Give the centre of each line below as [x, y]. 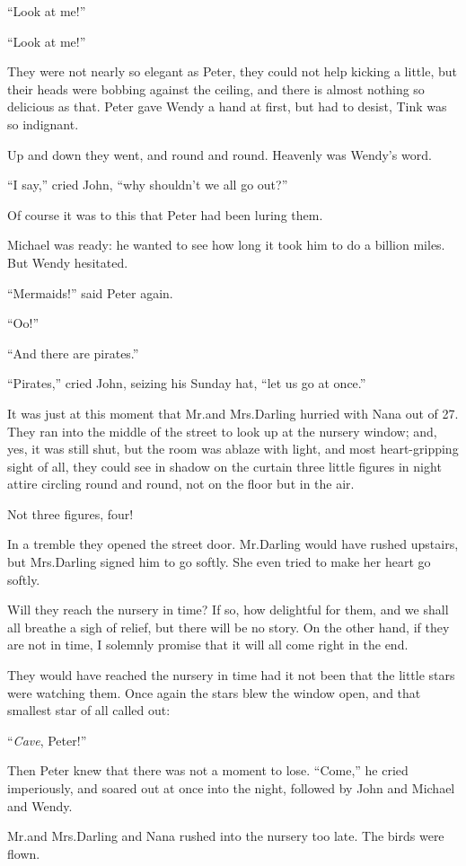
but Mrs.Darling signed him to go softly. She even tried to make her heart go [219, 562]
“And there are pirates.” [73, 353]
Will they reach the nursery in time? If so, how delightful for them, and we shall [228, 610]
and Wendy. [40, 805]
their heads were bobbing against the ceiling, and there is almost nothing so [216, 88]
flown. [24, 853]
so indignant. [43, 124]
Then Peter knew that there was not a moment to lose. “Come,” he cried [208, 770]
